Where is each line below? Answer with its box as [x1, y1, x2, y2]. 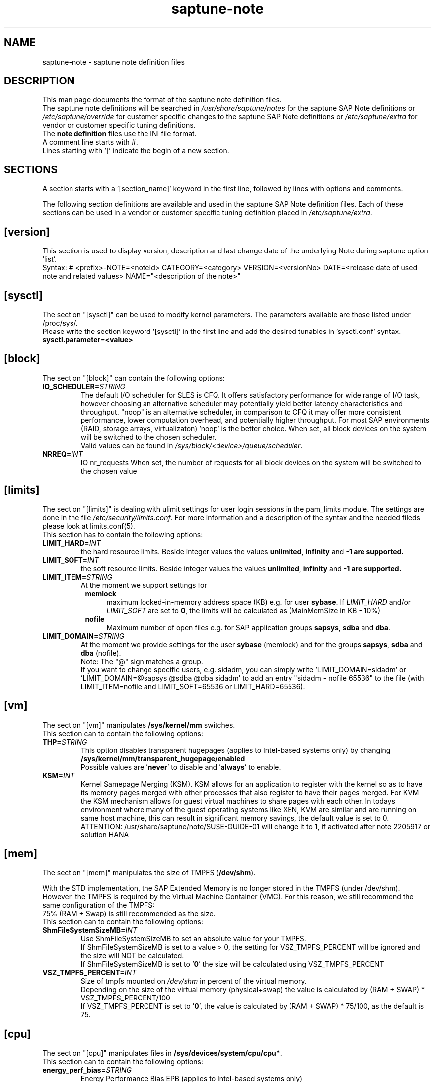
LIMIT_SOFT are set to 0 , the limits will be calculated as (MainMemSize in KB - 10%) [106, 606, 381, 615]
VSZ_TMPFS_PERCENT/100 [80, 994, 170, 1002]
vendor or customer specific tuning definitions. [42, 121, 196, 130]
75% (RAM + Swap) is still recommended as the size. [42, 909, 216, 918]
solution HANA [80, 830, 129, 839]
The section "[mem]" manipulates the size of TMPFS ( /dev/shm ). [42, 868, 256, 877]
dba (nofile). [80, 648, 121, 657]
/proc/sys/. [42, 318, 78, 327]
